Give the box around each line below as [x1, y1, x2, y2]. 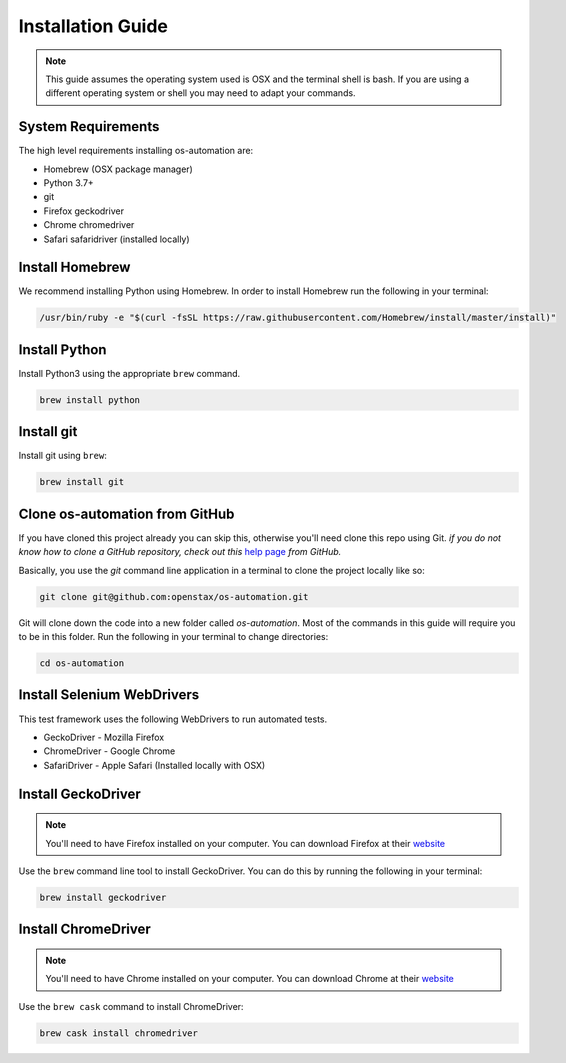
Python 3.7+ [43, 177, 94, 189]
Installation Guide [18, 15, 169, 37]
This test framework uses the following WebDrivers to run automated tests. [18, 713, 328, 725]
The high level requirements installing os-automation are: [18, 145, 254, 157]
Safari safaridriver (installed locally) [43, 233, 190, 245]
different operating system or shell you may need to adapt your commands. [45, 87, 356, 99]
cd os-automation [39, 658, 125, 669]
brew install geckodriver [39, 891, 167, 903]
